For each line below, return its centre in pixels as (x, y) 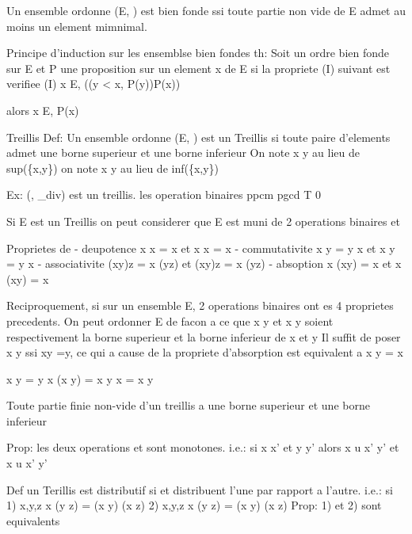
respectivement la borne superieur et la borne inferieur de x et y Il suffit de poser (204, 336)
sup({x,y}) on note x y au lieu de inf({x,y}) (113, 168)
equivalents (33, 520)
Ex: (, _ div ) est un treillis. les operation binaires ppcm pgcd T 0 (164, 195)
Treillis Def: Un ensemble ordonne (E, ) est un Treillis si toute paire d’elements (198, 137)
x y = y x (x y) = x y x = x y (80, 378)
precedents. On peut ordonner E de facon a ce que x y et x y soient (170, 320)
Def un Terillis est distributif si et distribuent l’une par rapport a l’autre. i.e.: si (200, 489)
